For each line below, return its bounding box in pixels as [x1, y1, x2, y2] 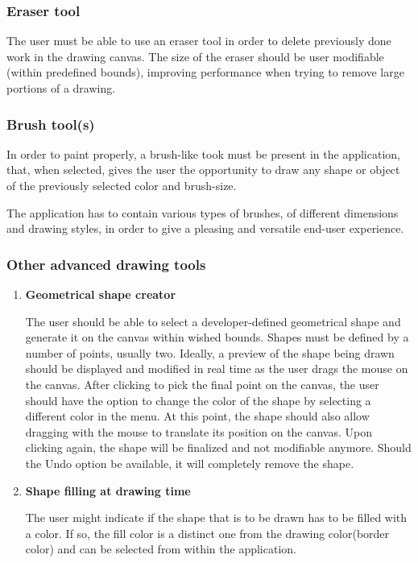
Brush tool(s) [6, 114, 95, 134]
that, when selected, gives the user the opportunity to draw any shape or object [6, 161, 400, 178]
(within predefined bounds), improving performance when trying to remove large [6, 64, 404, 81]
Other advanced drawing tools [6, 254, 206, 274]
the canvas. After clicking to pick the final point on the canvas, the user [25, 375, 379, 392]
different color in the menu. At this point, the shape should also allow [25, 408, 370, 424]
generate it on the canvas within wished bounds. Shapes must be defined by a [25, 329, 409, 346]
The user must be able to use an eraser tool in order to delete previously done [6, 32, 391, 49]
